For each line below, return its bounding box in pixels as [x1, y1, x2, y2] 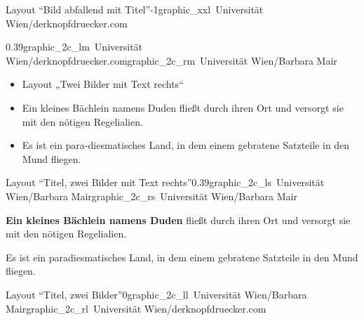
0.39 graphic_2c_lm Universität [6, 39, 143, 54]
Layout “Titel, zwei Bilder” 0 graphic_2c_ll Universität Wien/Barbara [6, 287, 307, 301]
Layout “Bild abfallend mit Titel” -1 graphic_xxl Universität [6, 2, 264, 16]
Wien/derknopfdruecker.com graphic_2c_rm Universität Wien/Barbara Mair [6, 53, 337, 67]
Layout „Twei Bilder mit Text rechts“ [22, 77, 184, 91]
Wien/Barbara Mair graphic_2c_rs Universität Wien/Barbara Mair [6, 188, 297, 203]
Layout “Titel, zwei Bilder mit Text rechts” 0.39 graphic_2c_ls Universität [6, 175, 325, 190]
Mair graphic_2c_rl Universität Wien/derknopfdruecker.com [6, 301, 267, 315]
